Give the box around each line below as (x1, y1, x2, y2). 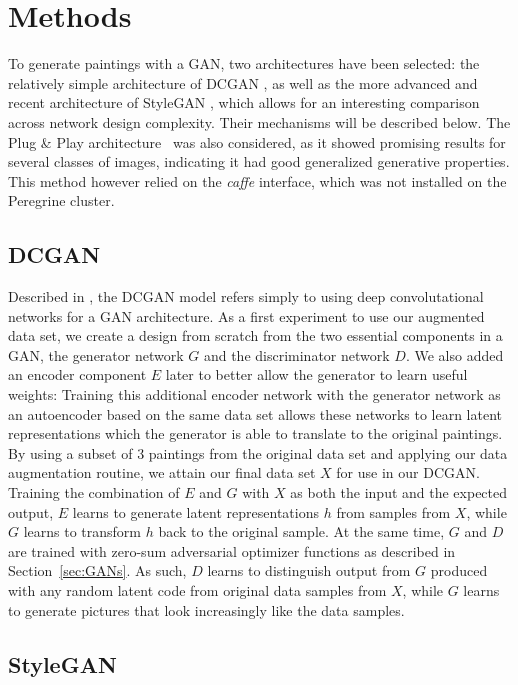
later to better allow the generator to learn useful (165, 364, 468, 385)
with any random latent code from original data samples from (8, 579, 387, 600)
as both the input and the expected (290, 482, 508, 503)
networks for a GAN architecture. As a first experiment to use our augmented (8, 305, 485, 326)
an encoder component (8, 364, 147, 385)
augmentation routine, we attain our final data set (8, 462, 316, 483)
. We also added (405, 344, 504, 365)
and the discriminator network (203, 344, 390, 365)
